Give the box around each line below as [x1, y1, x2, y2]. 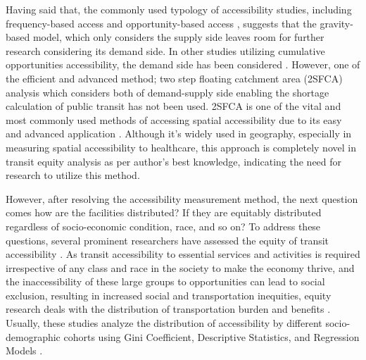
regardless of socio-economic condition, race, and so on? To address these [6, 218, 321, 233]
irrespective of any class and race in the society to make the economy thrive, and [6, 260, 355, 275]
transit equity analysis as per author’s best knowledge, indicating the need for [6, 154, 342, 168]
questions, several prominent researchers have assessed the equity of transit [6, 232, 329, 247]
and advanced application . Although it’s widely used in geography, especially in [6, 126, 352, 141]
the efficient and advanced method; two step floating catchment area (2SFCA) [6, 70, 343, 85]
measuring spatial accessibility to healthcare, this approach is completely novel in [6, 139, 356, 154]
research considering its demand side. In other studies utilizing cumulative [6, 43, 325, 58]
